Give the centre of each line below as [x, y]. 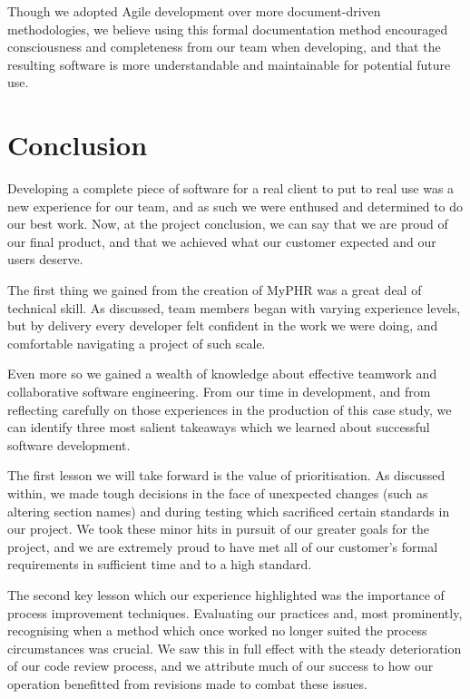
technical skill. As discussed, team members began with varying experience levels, [234, 307]
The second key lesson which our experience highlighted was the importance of [226, 594]
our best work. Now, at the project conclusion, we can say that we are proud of [228, 224]
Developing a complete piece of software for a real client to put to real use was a [231, 188]
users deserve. [45, 259]
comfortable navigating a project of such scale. [137, 343]
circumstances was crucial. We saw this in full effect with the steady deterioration [235, 648]
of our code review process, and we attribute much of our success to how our [220, 666]
